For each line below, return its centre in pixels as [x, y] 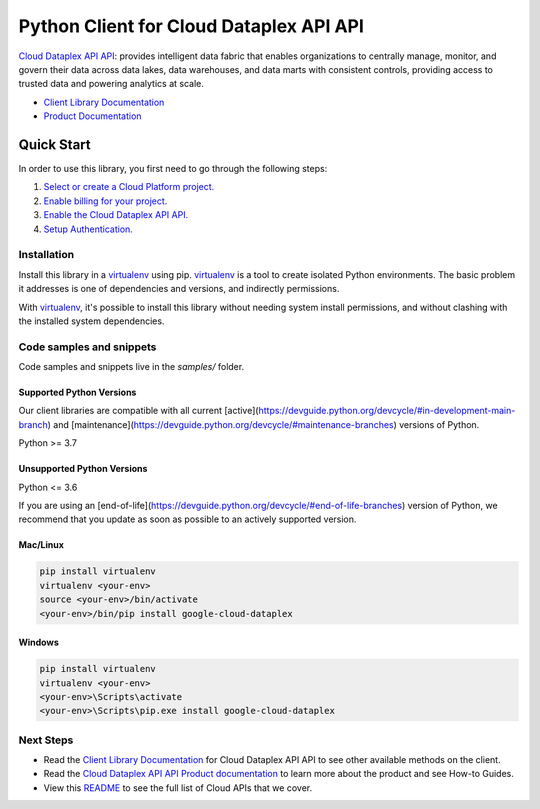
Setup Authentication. [88, 229]
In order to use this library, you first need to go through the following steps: [173, 169]
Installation [46, 255]
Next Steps [46, 740]
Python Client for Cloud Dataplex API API [191, 26]
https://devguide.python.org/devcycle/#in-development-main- [387, 411]
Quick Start [54, 144]
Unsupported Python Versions [83, 469]
